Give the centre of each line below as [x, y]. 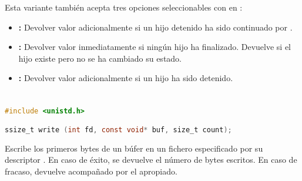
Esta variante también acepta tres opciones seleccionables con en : [124, 7]
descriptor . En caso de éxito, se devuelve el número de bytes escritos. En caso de [151, 160]
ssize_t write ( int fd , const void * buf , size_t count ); [118, 130]
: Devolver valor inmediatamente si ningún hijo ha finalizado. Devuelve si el [155, 47]
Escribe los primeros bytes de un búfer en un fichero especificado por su [134, 148]
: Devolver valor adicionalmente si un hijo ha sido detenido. [126, 78]
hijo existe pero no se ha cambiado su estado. [100, 58]
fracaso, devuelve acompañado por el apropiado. [91, 171]
